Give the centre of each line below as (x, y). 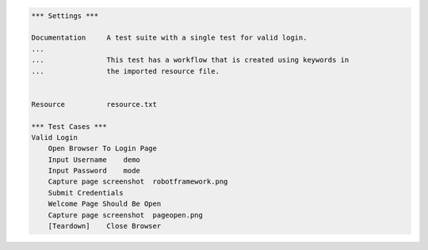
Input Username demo (94, 159)
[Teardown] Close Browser (105, 226)
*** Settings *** (65, 15)
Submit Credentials (86, 193)
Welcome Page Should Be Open (105, 204)
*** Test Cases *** (69, 126)
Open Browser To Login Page (103, 149)
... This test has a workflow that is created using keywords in (190, 60)
